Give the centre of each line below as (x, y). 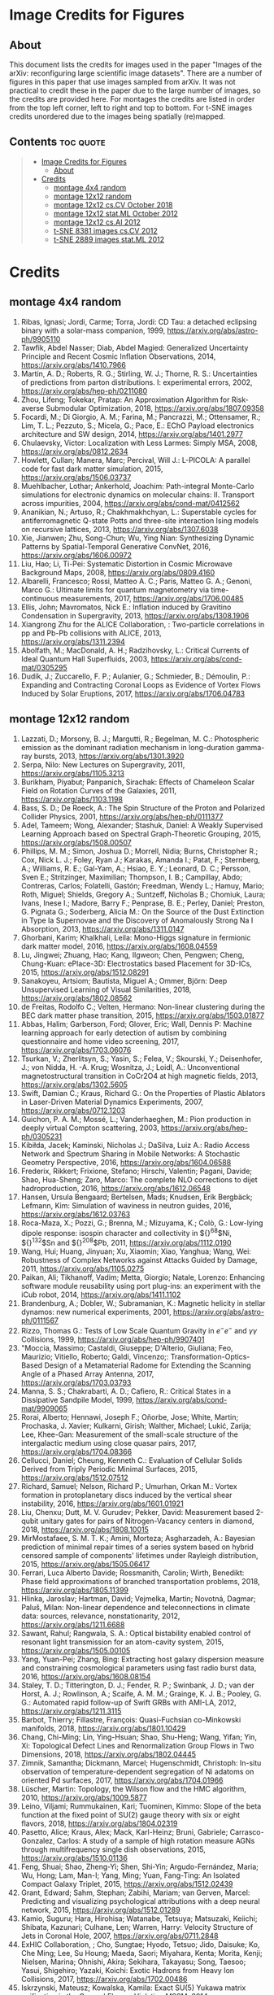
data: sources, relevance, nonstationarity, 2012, (100, 1616)
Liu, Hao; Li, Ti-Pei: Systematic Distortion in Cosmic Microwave (126, 564)
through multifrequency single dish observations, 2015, (113, 1849)
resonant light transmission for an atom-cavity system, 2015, (122, 1642)
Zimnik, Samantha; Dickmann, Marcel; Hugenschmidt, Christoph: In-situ (141, 1762)
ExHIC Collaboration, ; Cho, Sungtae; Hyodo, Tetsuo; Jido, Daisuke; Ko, (140, 1944)
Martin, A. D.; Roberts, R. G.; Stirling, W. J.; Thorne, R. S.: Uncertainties (139, 373)
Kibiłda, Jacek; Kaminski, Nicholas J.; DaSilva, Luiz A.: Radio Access (135, 1145)
